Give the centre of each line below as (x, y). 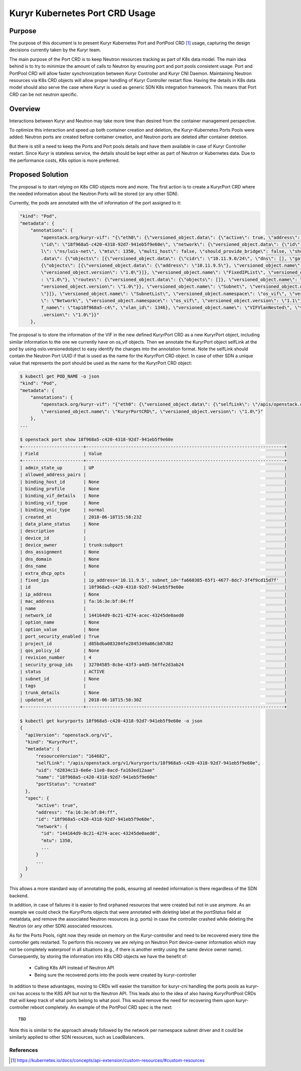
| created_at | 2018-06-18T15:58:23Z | (153, 517)
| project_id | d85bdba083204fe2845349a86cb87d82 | (153, 644)
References (24, 1050)
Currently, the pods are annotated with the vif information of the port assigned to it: (95, 203)
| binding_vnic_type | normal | (153, 510)
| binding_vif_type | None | (153, 503)
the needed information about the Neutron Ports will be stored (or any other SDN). (94, 193)
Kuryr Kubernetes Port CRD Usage (82, 13)
